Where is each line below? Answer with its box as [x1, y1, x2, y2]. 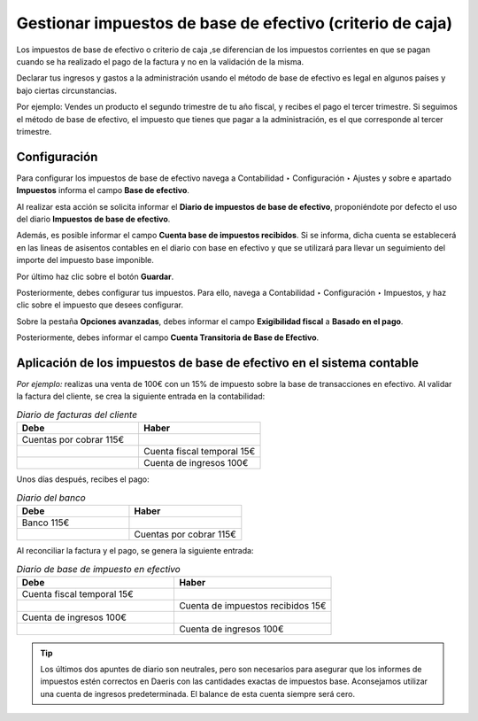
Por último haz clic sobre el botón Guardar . [16, 271, 174, 282]
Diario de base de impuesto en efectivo [16, 562, 181, 575]
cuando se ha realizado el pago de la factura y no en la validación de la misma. [16, 56, 305, 66]
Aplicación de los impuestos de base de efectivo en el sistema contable [16, 355, 420, 370]
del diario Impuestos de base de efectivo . [16, 213, 171, 224]
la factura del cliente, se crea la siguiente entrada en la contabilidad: [16, 391, 266, 402]
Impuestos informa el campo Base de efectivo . [16, 185, 190, 196]
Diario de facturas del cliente [16, 408, 137, 421]
